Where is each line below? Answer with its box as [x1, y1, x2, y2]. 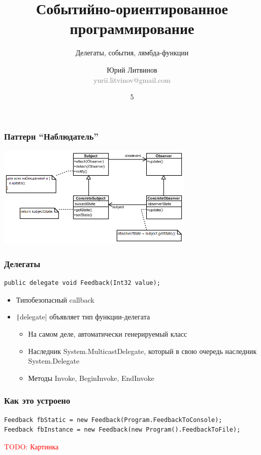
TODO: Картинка [4, 441, 59, 451]
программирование [70, 18, 194, 39]
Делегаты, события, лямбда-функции [75, 47, 189, 58]
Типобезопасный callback [16, 294, 94, 305]
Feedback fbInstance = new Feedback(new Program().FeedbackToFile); [4, 426, 241, 434]
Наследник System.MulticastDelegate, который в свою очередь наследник [28, 345, 257, 356]
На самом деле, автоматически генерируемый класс [28, 329, 187, 339]
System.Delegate [28, 355, 80, 366]
